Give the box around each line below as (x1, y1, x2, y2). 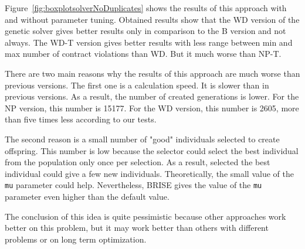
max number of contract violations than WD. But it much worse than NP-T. (5, 47, 282, 60)
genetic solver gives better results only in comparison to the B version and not (5, 25, 286, 37)
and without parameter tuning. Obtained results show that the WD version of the (5, 13, 300, 25)
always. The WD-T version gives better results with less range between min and (5, 36, 293, 48)
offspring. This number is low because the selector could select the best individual (5, 144, 299, 156)
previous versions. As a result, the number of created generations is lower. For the (5, 90, 299, 103)
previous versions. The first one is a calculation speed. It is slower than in (5, 79, 269, 91)
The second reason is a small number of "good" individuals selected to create (5, 132, 280, 145)
